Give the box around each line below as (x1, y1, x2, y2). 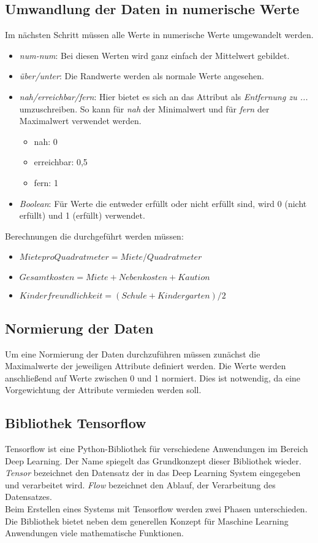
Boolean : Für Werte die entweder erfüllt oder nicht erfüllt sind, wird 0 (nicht (19, 197, 307, 209)
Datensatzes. (5, 490, 52, 503)
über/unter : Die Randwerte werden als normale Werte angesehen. (19, 69, 264, 82)
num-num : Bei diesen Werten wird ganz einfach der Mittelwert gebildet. (19, 49, 290, 61)
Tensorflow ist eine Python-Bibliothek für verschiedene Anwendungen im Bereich (5, 442, 308, 455)
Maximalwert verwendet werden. (19, 114, 142, 127)
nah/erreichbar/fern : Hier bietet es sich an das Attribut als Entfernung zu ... (19, 90, 308, 103)
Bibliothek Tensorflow (5, 413, 146, 432)
